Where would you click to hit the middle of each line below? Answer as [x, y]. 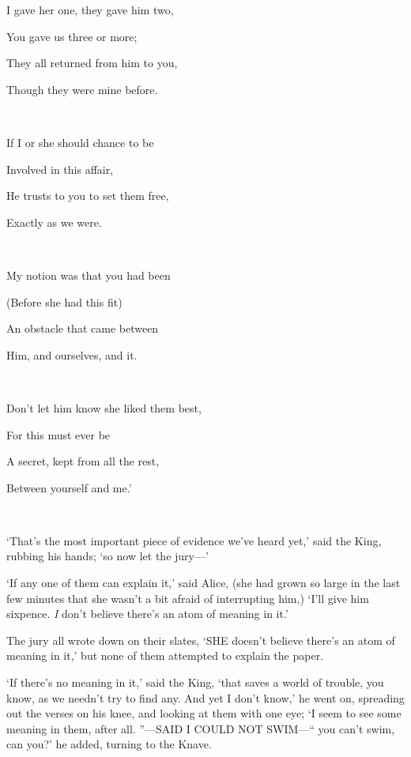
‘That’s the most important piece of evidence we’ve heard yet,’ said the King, [194, 540]
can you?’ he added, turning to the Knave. [109, 744]
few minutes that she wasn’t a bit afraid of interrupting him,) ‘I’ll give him [188, 598]
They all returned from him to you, [92, 63]
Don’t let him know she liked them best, [104, 407]
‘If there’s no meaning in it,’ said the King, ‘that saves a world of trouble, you [195, 682]
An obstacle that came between [83, 328]
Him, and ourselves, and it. [72, 354]
